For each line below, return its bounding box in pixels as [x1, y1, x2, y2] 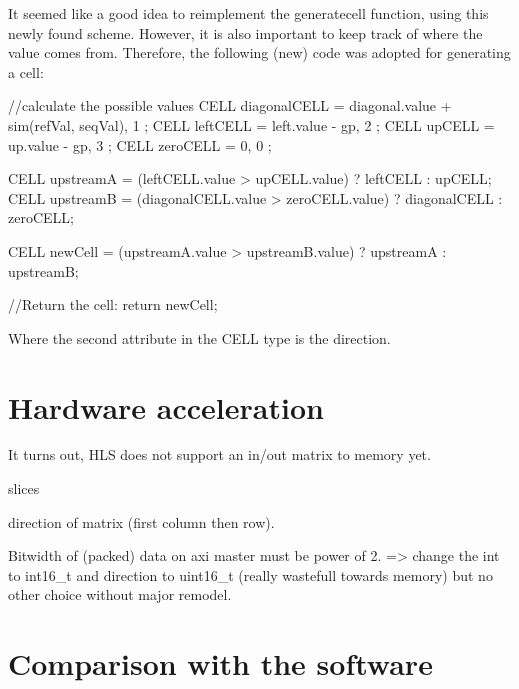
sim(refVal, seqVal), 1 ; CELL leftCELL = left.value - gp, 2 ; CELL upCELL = [8, 114, 495, 135]
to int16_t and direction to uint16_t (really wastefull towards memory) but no [8, 564, 493, 585]
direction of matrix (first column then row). [8, 511, 275, 532]
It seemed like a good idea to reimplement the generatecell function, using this [8, 3, 489, 23]
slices [8, 478, 40, 499]
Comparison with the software [8, 643, 433, 684]
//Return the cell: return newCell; [8, 294, 218, 315]
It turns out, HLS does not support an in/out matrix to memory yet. [8, 444, 431, 465]
